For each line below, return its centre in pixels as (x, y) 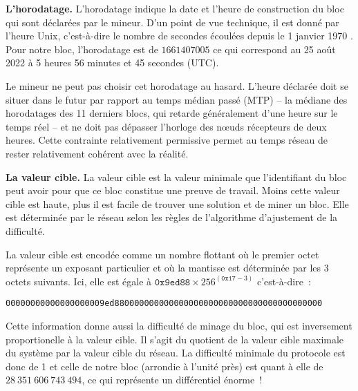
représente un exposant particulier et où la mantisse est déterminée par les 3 (167, 268)
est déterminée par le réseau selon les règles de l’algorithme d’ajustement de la (172, 217)
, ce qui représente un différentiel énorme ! (172, 380)
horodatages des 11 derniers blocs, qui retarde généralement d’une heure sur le (172, 113)
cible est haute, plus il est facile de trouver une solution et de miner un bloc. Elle (177, 203)
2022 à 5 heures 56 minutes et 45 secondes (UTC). (112, 63)
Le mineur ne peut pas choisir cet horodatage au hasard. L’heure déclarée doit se (177, 85)
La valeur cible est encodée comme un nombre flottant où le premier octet (162, 254)
